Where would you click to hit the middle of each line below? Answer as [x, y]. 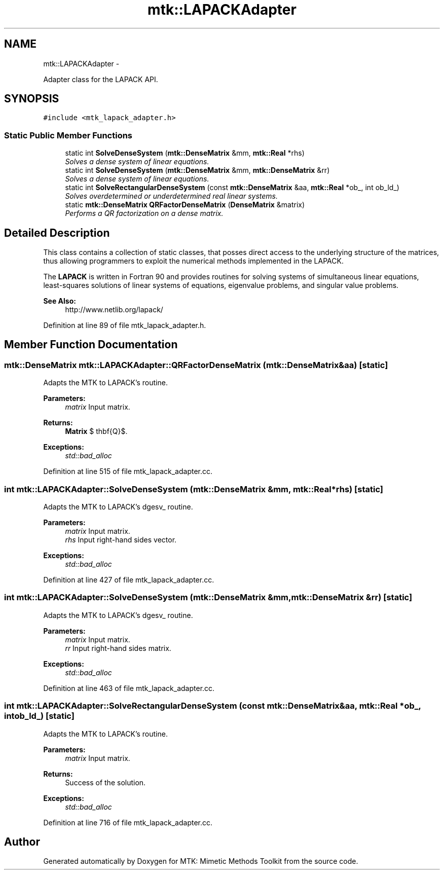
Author [22, 842]
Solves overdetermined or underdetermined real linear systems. [172, 196]
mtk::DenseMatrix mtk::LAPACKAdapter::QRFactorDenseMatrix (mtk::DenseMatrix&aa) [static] [196, 365]
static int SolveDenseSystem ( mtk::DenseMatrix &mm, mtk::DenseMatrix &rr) [197, 170]
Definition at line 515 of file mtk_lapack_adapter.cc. [128, 471]
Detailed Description [57, 233]
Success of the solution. [105, 782]
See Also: [60, 301]
